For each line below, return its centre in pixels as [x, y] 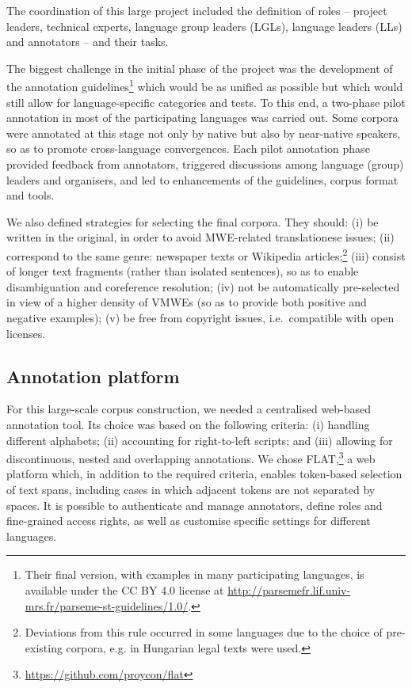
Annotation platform [93, 376]
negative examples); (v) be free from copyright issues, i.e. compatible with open [200, 317]
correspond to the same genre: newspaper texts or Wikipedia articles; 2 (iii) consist [206, 254]
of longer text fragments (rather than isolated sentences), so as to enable [183, 271]
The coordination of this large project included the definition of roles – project [197, 10]
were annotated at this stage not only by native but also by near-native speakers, [204, 133]
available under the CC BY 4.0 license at [124, 589]
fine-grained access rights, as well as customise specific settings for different [189, 521]
